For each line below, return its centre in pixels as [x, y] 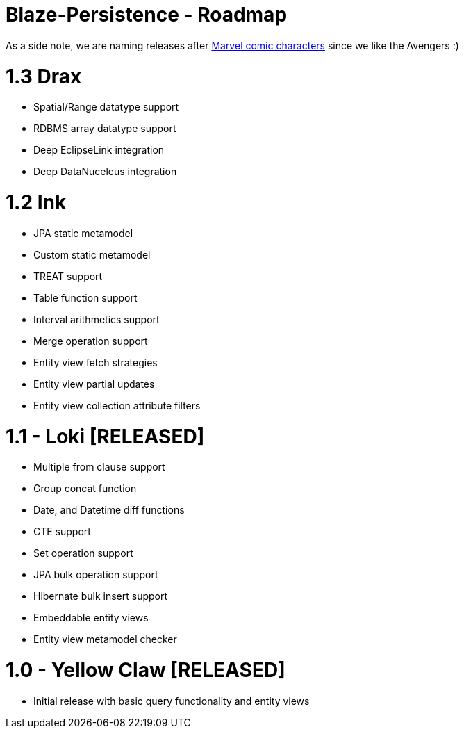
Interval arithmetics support [97, 319]
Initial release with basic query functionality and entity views [172, 701]
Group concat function [85, 489]
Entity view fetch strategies [96, 362]
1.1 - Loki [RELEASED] [105, 436]
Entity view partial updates [94, 384]
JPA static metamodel [83, 233]
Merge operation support [91, 341]
